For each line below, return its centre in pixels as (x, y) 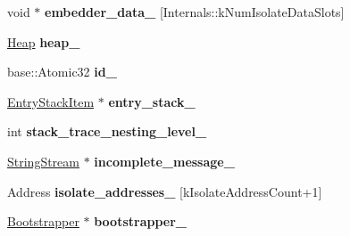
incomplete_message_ (164, 161)
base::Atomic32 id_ (62, 72)
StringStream (43, 161)
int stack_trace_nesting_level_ (107, 131)
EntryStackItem (51, 101)
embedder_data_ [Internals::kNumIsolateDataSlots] (195, 12)
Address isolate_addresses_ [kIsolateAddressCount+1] (165, 191)
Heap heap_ (44, 41)
